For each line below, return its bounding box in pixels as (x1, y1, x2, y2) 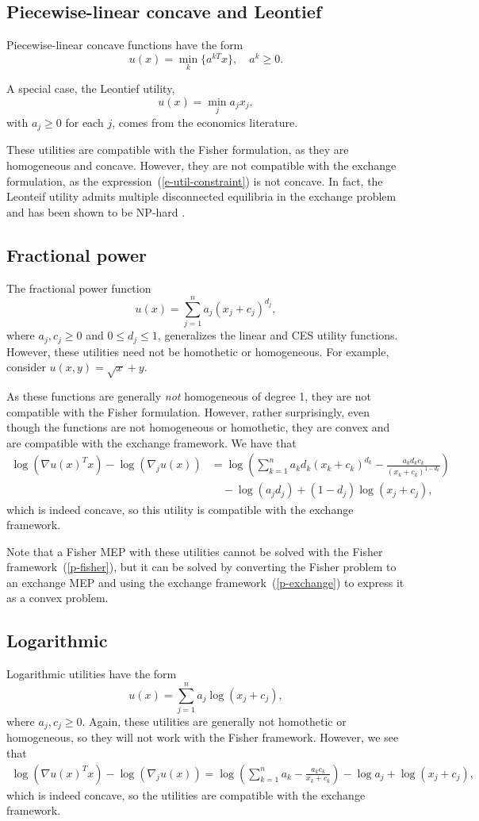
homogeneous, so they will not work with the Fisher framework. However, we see (6, 729, 399, 746)
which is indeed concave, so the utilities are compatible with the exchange (6, 786, 366, 803)
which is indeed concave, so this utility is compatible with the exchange (6, 501, 354, 517)
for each (65, 113, 104, 130)
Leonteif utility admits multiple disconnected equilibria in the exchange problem (6, 188, 397, 205)
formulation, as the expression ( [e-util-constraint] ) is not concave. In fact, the (6, 172, 383, 189)
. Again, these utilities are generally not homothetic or (82, 712, 347, 729)
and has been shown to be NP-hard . (6, 203, 186, 220)
